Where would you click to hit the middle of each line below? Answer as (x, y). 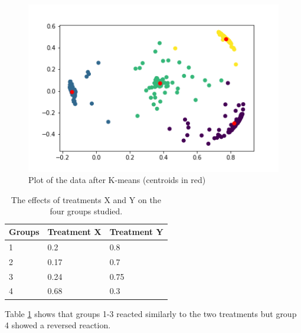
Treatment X (74, 232)
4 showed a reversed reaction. (58, 325)
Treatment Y (136, 232)
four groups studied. (86, 211)
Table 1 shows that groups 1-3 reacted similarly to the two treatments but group (151, 313)
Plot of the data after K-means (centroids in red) (117, 180)
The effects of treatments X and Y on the (86, 199)
